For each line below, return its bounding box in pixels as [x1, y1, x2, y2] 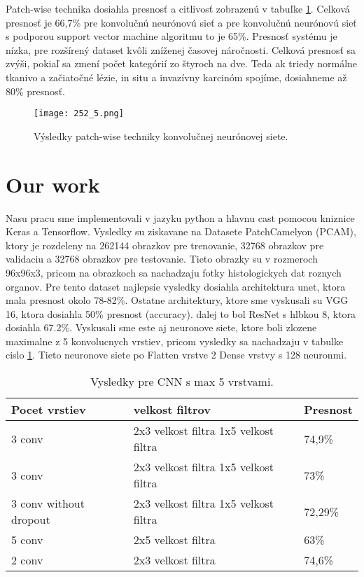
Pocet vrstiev [11, 401, 86, 418]
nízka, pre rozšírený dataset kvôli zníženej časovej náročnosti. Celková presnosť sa [6, 42, 356, 57]
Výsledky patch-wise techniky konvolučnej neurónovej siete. [34, 128, 288, 143]
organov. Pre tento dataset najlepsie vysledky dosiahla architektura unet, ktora [6, 279, 346, 293]
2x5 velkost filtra [133, 531, 216, 548]
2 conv [11, 552, 43, 569]
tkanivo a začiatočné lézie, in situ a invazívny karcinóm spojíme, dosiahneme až [6, 69, 347, 84]
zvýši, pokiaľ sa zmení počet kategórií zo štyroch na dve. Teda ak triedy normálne [6, 56, 358, 71]
